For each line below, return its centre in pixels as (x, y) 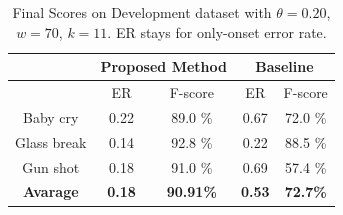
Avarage (50, 191)
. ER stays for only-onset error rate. (217, 31)
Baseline (284, 66)
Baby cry (51, 116)
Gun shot (51, 166)
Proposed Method (163, 66)
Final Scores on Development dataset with (142, 12)
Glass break (51, 141)
